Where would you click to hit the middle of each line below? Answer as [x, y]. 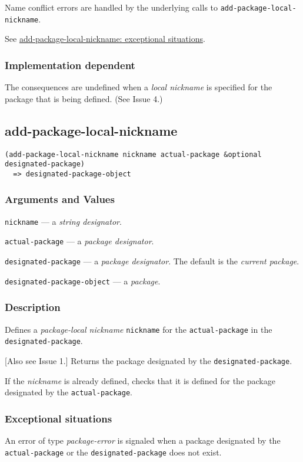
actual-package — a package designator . [79, 241]
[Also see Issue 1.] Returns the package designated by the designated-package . [149, 360]
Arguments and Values [60, 199]
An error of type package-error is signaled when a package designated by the [143, 440]
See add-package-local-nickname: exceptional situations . [105, 39]
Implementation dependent [70, 65]
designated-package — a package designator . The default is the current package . [152, 261]
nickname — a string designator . [63, 221]
